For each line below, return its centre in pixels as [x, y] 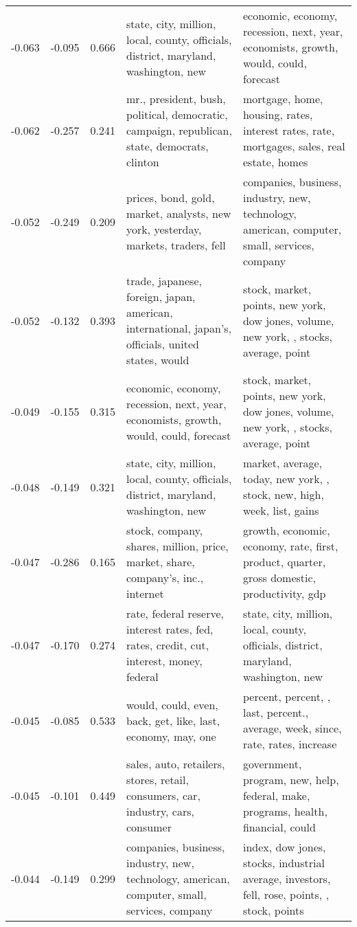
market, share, [161, 562]
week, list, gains [281, 510]
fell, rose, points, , [286, 894]
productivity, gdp [284, 593]
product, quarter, [284, 562]
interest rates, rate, [289, 130]
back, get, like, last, [173, 720]
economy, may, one [171, 736]
